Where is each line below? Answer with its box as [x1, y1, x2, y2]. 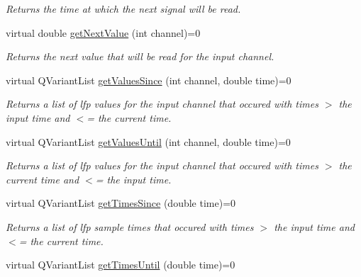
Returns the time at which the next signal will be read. [6, 1, 241, 16]
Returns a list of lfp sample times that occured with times [6, 219, 254, 234]
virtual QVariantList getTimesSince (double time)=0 [6, 196, 236, 210]
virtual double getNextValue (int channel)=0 [6, 25, 201, 40]
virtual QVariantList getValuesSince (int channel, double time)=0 [6, 72, 291, 87]
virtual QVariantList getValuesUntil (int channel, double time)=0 [6, 134, 291, 149]
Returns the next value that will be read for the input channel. [6, 49, 274, 64]
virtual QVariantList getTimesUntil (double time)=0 [6, 257, 235, 272]
